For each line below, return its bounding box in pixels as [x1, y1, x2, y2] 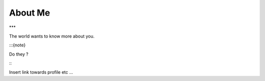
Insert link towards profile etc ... [9, 69, 73, 75]
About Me [9, 7, 50, 18]
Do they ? [9, 51, 29, 57]
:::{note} [9, 42, 26, 48]
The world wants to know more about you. [9, 33, 95, 39]
